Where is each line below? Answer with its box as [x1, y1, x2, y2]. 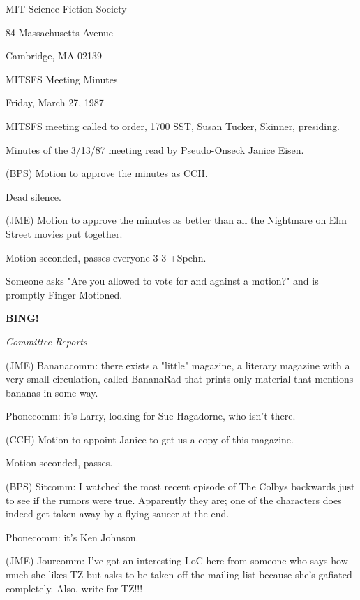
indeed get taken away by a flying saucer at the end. [6, 506, 230, 521]
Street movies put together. [6, 226, 123, 241]
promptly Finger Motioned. [6, 287, 123, 301]
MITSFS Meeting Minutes [6, 71, 118, 86]
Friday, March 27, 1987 [6, 95, 104, 110]
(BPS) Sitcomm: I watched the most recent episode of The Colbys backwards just [6, 479, 355, 494]
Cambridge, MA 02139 [6, 48, 103, 63]
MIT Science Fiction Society [6, 1, 127, 15]
